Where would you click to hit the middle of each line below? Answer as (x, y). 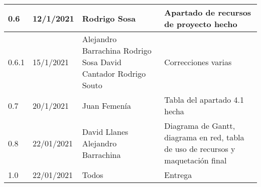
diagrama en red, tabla (204, 137)
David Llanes (105, 131)
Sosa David (102, 62)
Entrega (178, 175)
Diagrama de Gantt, (200, 126)
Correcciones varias (198, 62)
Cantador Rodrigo (114, 73)
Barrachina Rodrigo (117, 50)
